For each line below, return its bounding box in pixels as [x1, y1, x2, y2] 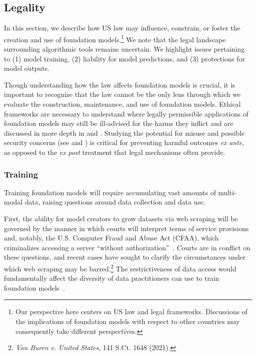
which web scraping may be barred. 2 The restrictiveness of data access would [4, 262, 236, 273]
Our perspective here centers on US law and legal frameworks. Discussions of [15, 306, 248, 317]
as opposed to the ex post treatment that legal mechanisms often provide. [4, 147, 225, 157]
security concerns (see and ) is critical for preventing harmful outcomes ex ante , [4, 137, 244, 148]
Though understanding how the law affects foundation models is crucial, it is [4, 79, 235, 89]
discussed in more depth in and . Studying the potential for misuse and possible [4, 127, 245, 138]
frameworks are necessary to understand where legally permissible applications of [4, 108, 249, 119]
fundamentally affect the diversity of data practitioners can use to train [4, 273, 220, 283]
